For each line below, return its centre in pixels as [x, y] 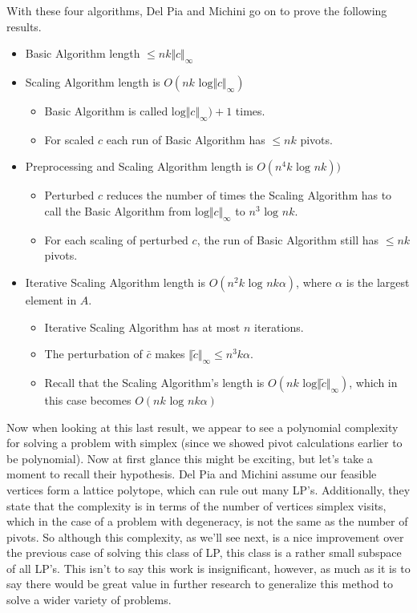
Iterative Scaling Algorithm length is [115, 282]
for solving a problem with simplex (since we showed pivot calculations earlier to [204, 443]
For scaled [69, 139]
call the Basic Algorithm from [118, 210]
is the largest [378, 282]
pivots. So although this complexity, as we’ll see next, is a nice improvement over [205, 536]
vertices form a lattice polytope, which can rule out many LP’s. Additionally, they [208, 489]
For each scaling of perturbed [116, 239]
